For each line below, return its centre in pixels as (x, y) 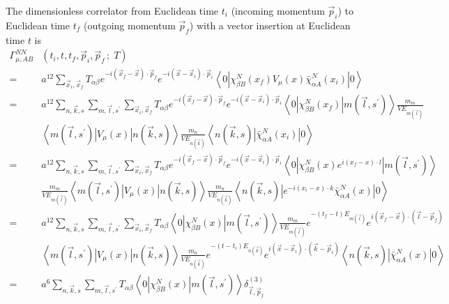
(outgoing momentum (129, 25)
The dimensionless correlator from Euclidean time (112, 10)
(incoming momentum (278, 10)
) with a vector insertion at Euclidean (270, 25)
